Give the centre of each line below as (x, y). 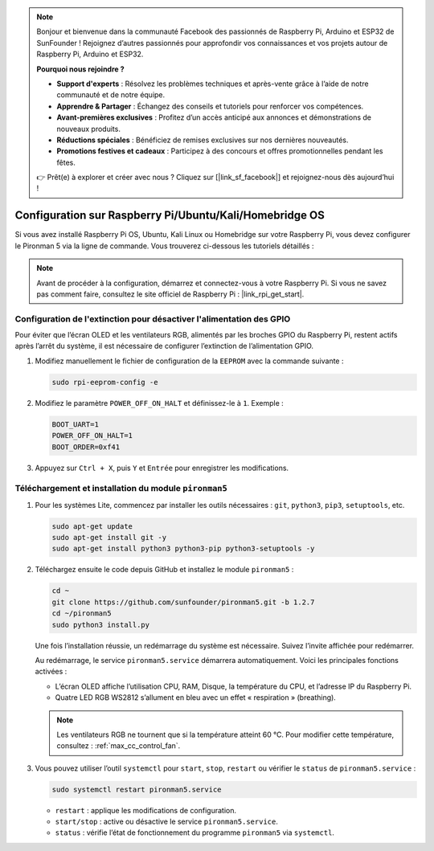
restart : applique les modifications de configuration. (146, 810)
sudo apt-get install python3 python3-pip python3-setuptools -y (183, 549)
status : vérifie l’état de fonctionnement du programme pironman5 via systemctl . (195, 833)
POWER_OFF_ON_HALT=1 (92, 436)
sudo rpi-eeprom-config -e (105, 382)
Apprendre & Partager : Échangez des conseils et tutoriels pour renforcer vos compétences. (210, 106)
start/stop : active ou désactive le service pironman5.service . (167, 822)
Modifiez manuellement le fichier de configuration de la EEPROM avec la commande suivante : (189, 361)
